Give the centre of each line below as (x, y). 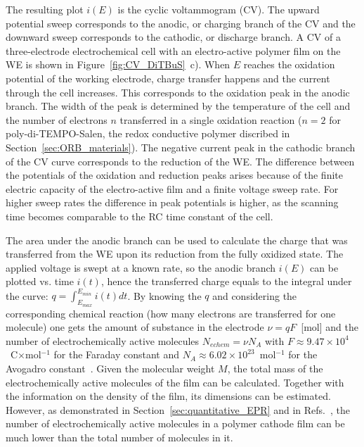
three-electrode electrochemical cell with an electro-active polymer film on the (173, 50)
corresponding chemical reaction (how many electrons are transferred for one (171, 313)
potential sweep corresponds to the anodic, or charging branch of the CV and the (181, 23)
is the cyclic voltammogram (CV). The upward (219, 9)
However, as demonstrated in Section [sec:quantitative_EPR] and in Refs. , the (178, 409)
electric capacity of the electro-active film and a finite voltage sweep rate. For (172, 188)
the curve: (27, 295)
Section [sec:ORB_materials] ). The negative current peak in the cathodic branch (181, 147)
